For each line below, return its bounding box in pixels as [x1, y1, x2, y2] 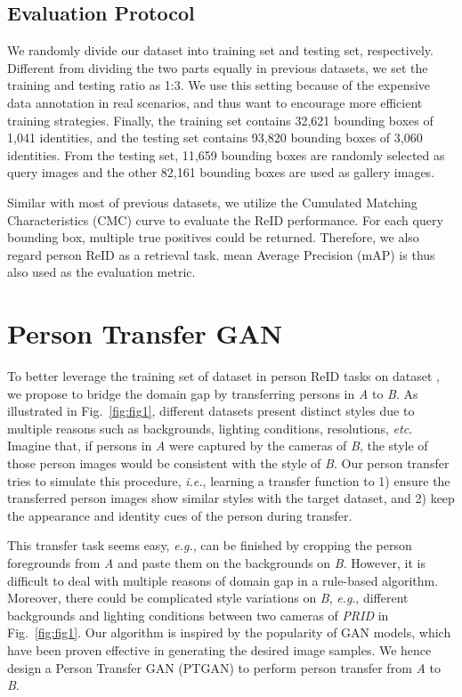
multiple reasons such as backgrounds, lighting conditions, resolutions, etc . [7, 418, 413, 437]
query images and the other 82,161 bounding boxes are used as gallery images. [7, 163, 435, 182]
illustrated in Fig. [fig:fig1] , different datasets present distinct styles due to [7, 401, 415, 420]
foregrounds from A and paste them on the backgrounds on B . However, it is [7, 553, 426, 571]
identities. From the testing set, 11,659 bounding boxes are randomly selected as [7, 145, 445, 164]
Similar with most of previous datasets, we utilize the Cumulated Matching [7, 192, 417, 211]
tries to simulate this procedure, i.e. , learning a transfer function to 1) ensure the [7, 471, 450, 490]
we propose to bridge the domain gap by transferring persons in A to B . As [7, 384, 418, 402]
